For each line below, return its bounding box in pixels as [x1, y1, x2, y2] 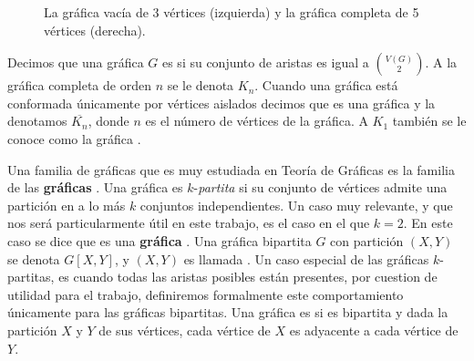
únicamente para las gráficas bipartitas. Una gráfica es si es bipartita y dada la [7, 303, 448, 322]
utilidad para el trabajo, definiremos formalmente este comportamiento [7, 284, 404, 304]
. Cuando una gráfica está [254, 76, 398, 95]
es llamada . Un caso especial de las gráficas [183, 249, 429, 268]
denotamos [7, 111, 67, 130]
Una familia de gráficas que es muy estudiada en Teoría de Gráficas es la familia [7, 160, 455, 179]
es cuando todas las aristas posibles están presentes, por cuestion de [58, 267, 438, 286]
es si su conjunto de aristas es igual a [161, 53, 369, 72]
